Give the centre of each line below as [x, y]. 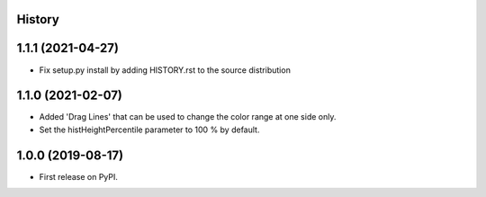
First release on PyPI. [79, 176]
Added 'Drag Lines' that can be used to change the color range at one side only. [188, 117]
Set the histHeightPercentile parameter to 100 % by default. [149, 130]
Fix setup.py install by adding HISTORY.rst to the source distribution [165, 70]
